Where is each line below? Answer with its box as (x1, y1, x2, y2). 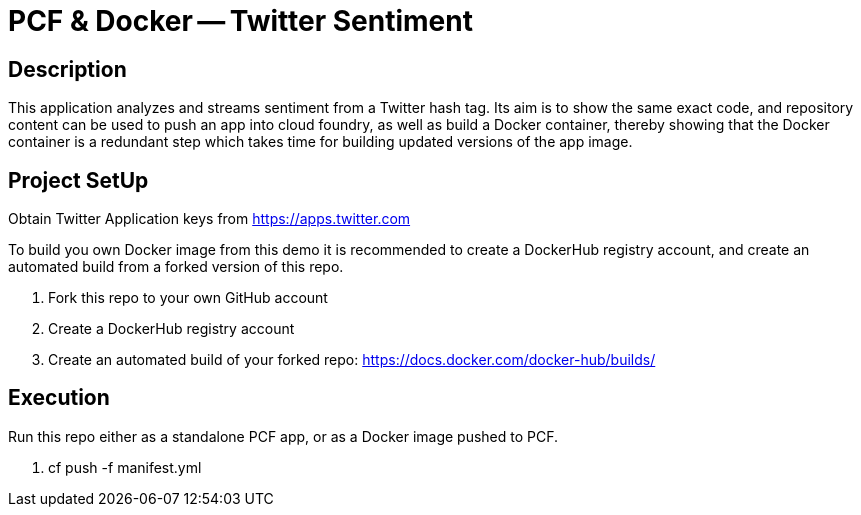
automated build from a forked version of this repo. (8, 258, 344, 276)
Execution (8, 385, 110, 411)
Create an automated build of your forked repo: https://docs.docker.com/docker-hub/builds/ (48, 351, 656, 369)
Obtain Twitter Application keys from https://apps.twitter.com (8, 210, 411, 228)
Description (8, 56, 127, 82)
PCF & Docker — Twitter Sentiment (8, 4, 473, 38)
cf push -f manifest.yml (48, 458, 202, 476)
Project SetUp (8, 167, 149, 193)
